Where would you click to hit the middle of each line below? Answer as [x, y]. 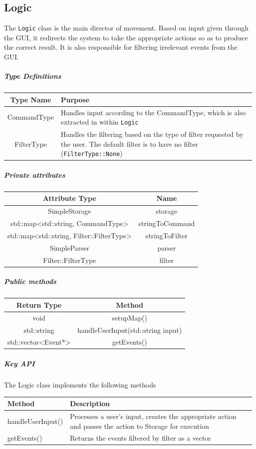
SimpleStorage [69, 211]
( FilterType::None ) [92, 153]
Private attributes [35, 175]
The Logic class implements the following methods [80, 385]
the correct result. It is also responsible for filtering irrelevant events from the [121, 47]
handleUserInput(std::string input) [130, 330]
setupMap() [129, 317]
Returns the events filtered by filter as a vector [140, 438]
